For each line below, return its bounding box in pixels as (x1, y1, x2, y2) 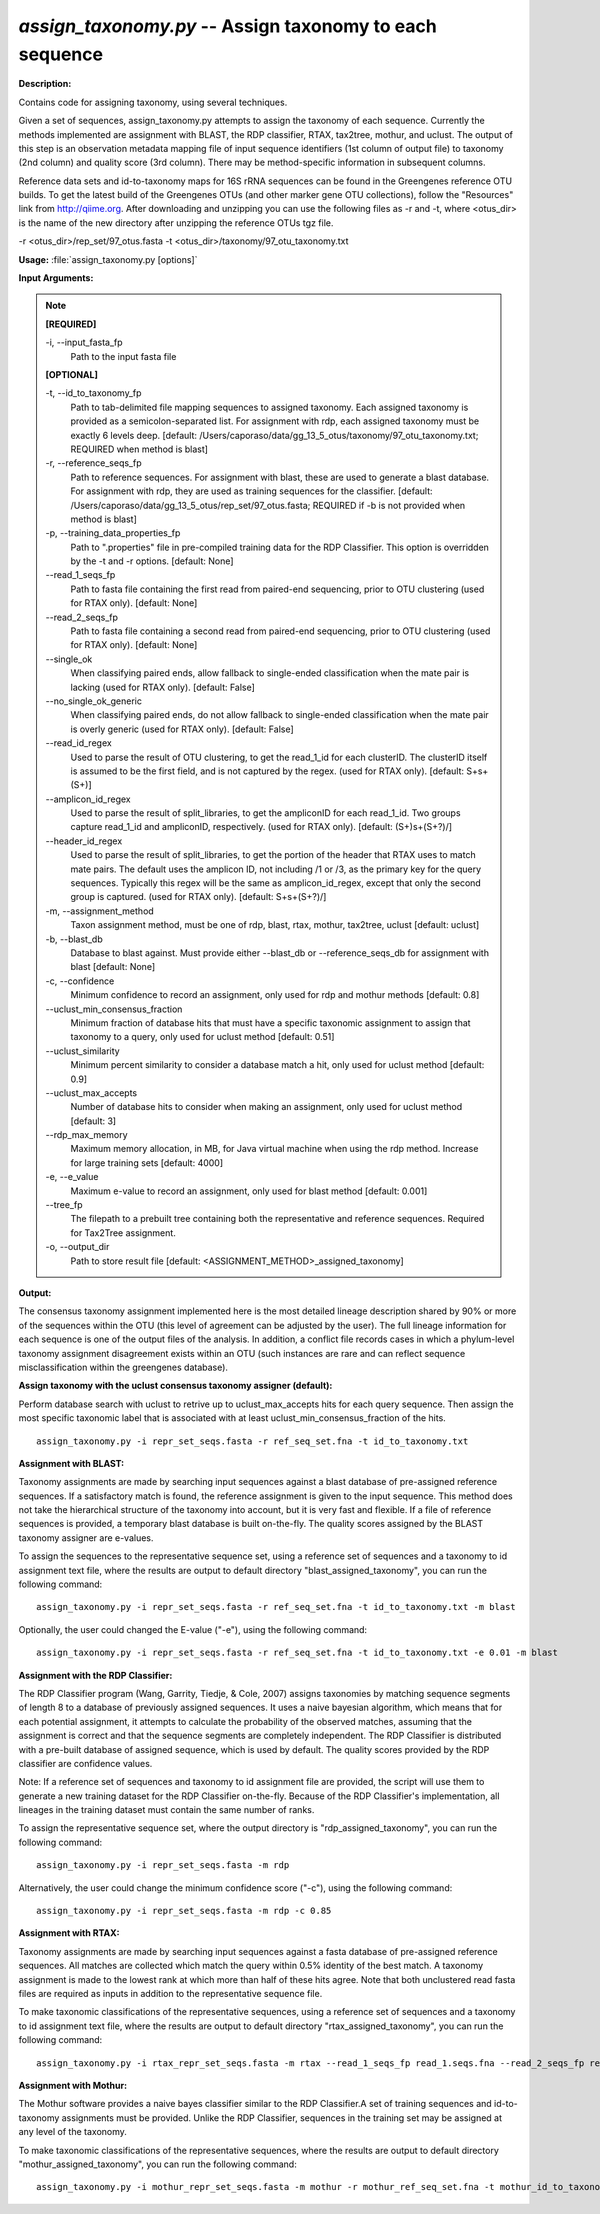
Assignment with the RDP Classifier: (18, 1669, 173, 1681)
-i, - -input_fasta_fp (45, 336, 124, 349)
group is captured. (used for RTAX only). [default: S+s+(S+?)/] (70, 891, 327, 903)
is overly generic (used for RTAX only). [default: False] (70, 723, 294, 735)
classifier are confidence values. (18, 1757, 153, 1769)
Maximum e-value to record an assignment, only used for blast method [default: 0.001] (70, 1185, 428, 1197)
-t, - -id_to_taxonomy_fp (45, 387, 142, 399)
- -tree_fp (45, 1199, 83, 1211)
